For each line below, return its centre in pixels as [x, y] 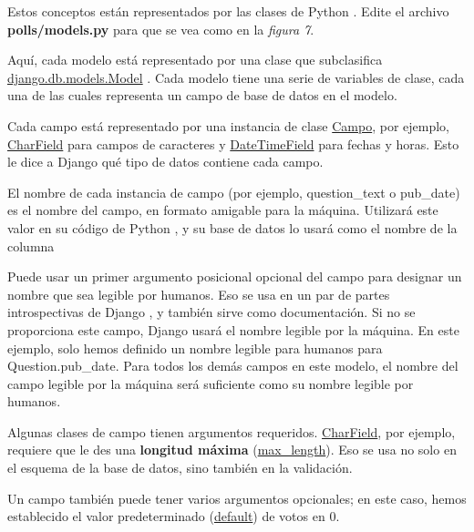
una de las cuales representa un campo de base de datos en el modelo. [202, 95]
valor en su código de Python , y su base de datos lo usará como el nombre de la [232, 227]
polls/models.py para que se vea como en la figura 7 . [161, 29]
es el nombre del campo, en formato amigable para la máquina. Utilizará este [223, 210]
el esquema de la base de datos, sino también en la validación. [180, 468]
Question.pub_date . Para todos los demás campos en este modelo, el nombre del [233, 366]
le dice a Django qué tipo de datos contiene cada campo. [165, 162]
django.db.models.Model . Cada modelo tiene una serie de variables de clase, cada [236, 77]
